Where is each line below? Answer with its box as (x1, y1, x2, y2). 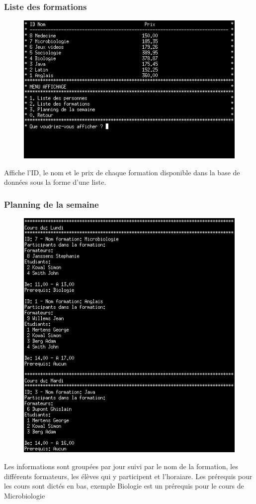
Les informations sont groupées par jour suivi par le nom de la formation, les (4, 461, 238, 472)
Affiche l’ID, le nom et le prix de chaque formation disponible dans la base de (4, 167, 240, 177)
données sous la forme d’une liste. (4, 177, 106, 187)
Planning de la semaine (4, 198, 99, 210)
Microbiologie (4, 490, 45, 501)
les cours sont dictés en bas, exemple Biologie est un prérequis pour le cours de (4, 481, 244, 491)
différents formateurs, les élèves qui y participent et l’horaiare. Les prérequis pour (4, 471, 253, 481)
